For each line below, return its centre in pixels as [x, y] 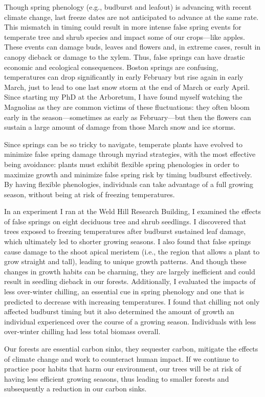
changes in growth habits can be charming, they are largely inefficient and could [130, 271]
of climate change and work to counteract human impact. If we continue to [122, 358]
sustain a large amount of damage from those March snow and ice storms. [120, 127]
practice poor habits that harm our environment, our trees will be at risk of [123, 369]
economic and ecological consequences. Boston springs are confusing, [111, 67]
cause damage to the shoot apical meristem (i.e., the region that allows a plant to [132, 251]
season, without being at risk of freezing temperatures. [90, 194]
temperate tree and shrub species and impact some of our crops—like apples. [125, 37]
